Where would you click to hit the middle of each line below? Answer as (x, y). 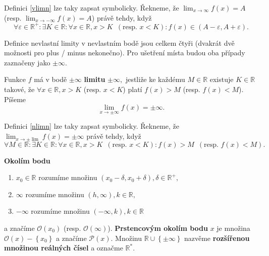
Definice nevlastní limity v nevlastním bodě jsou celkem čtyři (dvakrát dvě (119, 42)
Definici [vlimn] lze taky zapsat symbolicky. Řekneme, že (92, 8)
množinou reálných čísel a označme (64, 248)
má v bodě (50, 79)
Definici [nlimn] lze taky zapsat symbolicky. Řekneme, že (92, 126)
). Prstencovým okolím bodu (158, 228)
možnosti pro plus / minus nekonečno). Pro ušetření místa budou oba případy (125, 53)
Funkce (15, 79)
